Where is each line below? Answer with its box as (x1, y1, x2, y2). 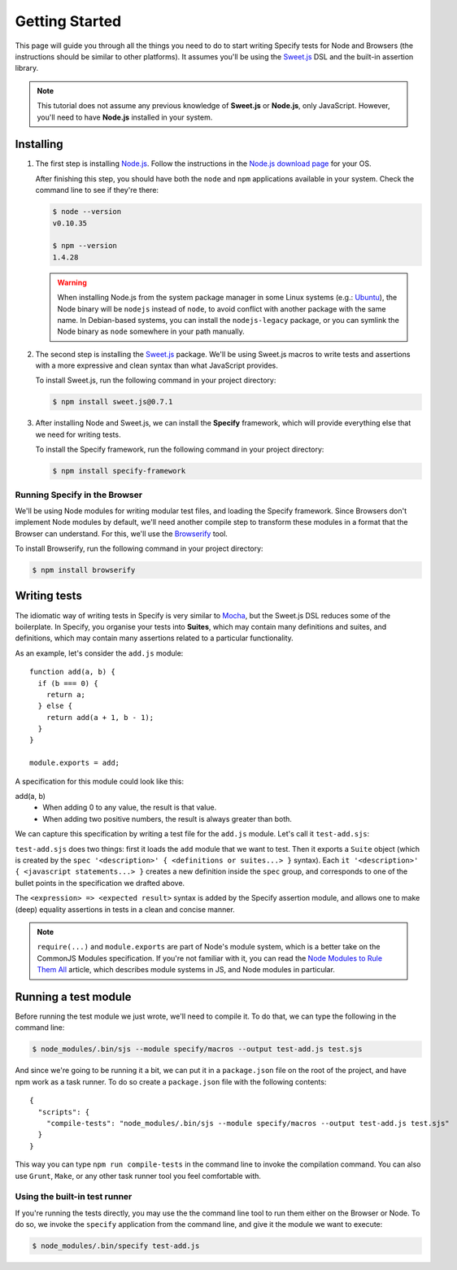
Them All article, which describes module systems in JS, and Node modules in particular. (37, 965, 335, 975)
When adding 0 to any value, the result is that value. (42, 802, 217, 813)
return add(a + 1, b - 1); (46, 713, 155, 722)
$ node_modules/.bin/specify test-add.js (32, 1242, 200, 1250)
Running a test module (15, 989, 132, 1004)
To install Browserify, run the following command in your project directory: (15, 543, 263, 553)
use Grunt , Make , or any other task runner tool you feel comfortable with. (15, 1171, 262, 1181)
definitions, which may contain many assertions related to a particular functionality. (15, 633, 294, 643)
